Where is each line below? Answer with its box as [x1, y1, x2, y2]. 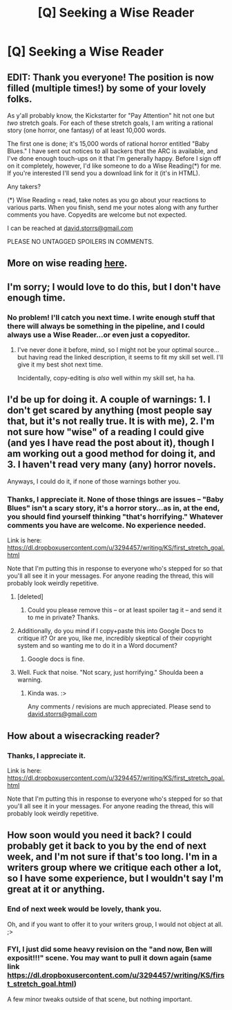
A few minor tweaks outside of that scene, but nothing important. [7, 995, 193, 1003]
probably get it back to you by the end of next [7, 840, 207, 852]
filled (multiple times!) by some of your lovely [7, 82, 206, 94]
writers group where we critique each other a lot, [7, 862, 222, 874]
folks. [7, 93, 32, 105]
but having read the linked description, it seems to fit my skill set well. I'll [17, 353, 224, 362]
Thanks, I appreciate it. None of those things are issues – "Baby [7, 494, 224, 504]
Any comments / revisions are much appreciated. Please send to [27, 702, 211, 711]
